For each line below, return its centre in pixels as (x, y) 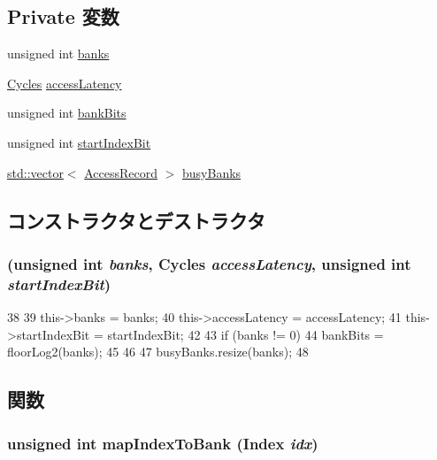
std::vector (35, 172)
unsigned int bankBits (67, 113)
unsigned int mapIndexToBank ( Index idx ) (163, 443)
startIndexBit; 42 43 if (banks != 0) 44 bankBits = (245, 334)
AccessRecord (121, 172)
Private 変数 (63, 16)
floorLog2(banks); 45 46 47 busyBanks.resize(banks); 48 (158, 352)
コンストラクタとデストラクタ (136, 220)
